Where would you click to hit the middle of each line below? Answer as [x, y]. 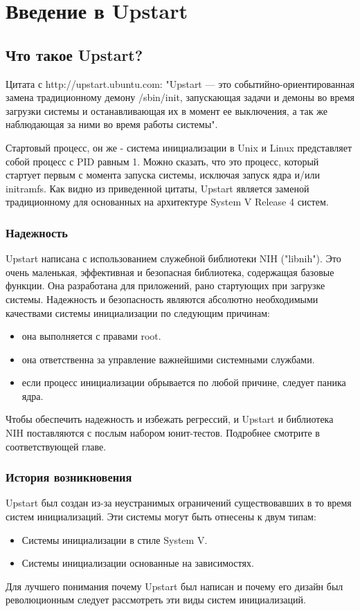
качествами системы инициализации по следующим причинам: [138, 312]
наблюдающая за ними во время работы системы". [112, 124]
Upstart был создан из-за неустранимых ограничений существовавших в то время [179, 503]
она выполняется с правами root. [91, 336]
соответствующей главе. [56, 446]
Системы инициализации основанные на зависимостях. [138, 563]
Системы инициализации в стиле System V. [115, 539]
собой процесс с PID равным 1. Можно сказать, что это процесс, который [162, 161]
